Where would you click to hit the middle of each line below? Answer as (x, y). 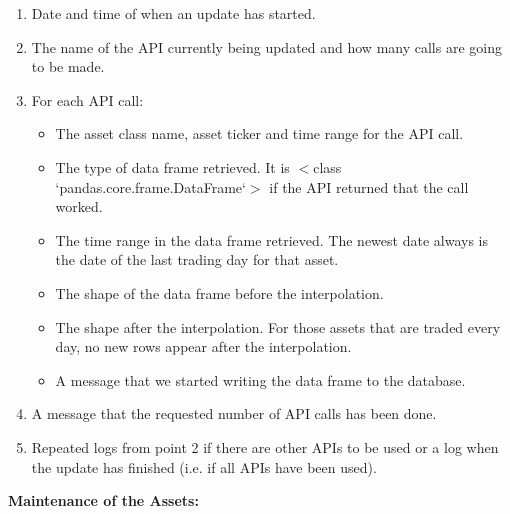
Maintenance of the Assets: (103, 500)
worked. (79, 206)
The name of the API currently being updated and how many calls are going (266, 46)
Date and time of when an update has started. (173, 13)
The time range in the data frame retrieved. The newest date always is (271, 239)
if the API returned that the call (369, 186)
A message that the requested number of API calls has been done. (234, 413)
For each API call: (87, 99)
